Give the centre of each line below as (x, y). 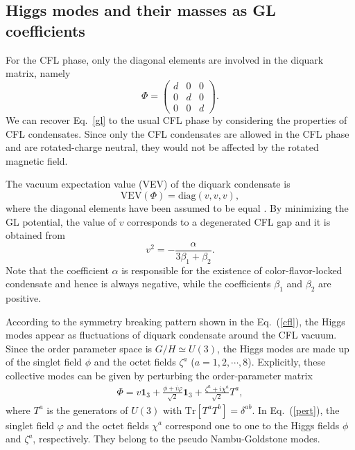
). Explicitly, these (287, 362)
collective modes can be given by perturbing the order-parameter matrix (159, 375)
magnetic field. (37, 160)
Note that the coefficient (57, 270)
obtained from (36, 235)
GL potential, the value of (61, 221)
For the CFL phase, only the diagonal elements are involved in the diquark (165, 59)
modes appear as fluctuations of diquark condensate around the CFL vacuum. (171, 335)
